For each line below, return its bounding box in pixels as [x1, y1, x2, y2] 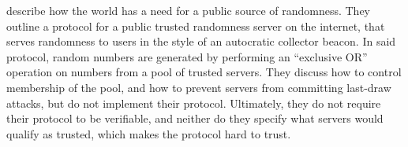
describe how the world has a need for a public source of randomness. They [6, 2, 371, 18]
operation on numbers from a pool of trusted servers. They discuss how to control [6, 64, 402, 80]
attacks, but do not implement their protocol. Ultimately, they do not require [6, 94, 381, 111]
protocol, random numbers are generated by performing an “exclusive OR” [6, 48, 368, 64]
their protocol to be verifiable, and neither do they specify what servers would [6, 110, 384, 127]
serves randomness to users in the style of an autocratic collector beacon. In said [6, 33, 396, 50]
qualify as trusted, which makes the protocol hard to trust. [6, 125, 291, 141]
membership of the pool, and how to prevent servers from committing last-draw [6, 79, 391, 95]
